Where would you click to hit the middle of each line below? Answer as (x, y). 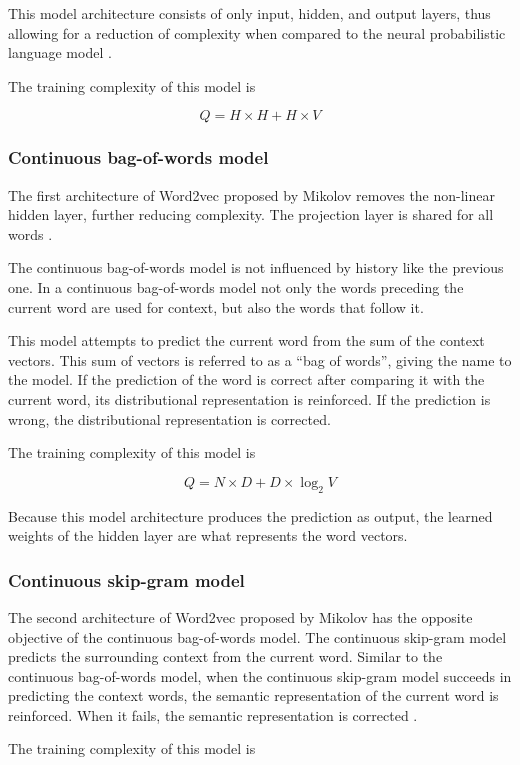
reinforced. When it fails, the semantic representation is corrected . (213, 714)
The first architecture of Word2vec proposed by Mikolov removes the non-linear (252, 194)
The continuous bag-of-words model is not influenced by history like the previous (256, 267)
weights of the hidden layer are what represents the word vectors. (208, 535)
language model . (60, 52)
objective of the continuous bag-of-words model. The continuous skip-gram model (257, 636)
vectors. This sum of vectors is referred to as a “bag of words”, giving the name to (260, 359)
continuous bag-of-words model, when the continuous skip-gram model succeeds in (260, 675)
